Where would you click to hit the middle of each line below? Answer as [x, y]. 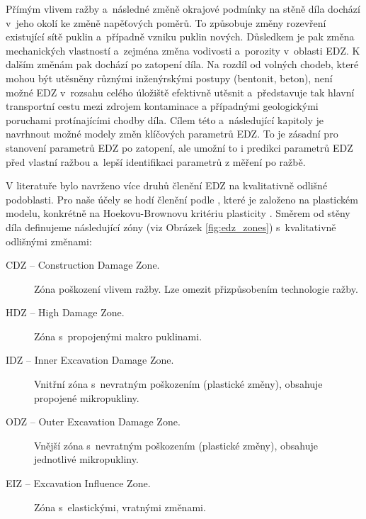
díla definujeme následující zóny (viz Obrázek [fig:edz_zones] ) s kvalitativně [171, 227]
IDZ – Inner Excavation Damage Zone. [90, 360]
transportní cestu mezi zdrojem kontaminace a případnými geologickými [162, 106]
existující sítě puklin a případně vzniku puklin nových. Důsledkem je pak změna [180, 37]
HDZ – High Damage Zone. [65, 312]
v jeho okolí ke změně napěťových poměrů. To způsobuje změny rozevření [166, 22]
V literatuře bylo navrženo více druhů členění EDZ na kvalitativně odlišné [167, 185]
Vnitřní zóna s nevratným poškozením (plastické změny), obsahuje [178, 384]
